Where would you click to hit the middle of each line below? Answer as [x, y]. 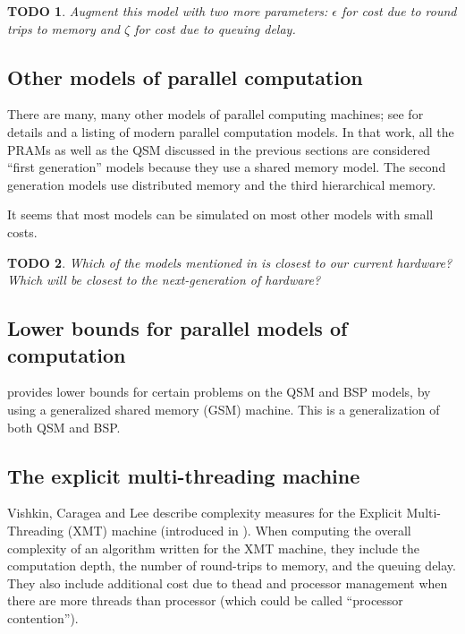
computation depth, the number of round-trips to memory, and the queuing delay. [232, 565]
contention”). [43, 617]
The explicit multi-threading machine [184, 475]
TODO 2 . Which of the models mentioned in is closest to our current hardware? [230, 262]
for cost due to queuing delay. [215, 28]
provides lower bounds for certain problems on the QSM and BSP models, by [219, 392]
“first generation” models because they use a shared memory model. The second [227, 167]
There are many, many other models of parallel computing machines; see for [216, 114]
